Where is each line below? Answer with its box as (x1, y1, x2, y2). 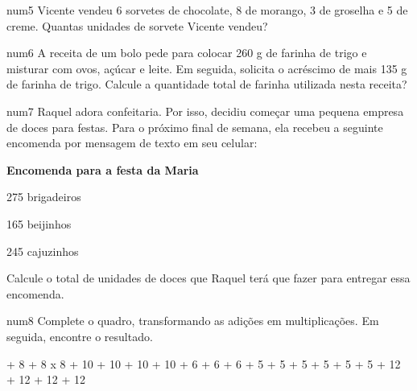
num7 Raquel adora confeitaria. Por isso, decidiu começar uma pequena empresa (6, 102, 404, 119)
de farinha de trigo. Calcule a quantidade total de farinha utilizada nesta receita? (6, 76, 407, 93)
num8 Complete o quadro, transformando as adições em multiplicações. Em (6, 312, 379, 329)
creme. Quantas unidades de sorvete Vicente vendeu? (6, 17, 268, 34)
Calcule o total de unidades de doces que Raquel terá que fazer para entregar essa (6, 270, 411, 286)
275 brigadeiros (6, 188, 81, 205)
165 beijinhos (6, 215, 72, 232)
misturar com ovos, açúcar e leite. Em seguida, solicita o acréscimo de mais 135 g (6, 60, 407, 76)
